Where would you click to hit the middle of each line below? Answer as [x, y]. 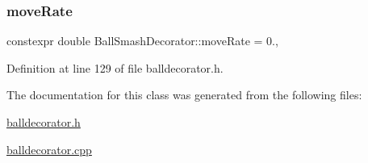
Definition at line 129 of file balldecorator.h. [115, 67]
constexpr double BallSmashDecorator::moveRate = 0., [142, 41]
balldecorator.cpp [49, 149]
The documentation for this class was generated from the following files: [184, 95]
